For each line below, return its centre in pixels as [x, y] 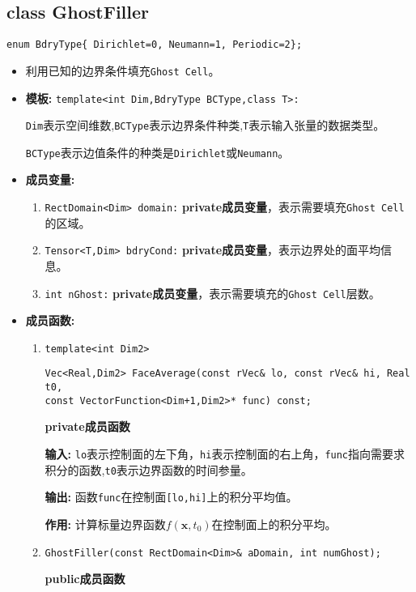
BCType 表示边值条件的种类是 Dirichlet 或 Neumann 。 [157, 152]
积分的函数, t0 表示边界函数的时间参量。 [149, 469]
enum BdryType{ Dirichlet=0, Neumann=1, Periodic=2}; [155, 45]
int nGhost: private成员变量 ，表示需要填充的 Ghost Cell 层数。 [212, 293]
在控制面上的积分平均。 [274, 524]
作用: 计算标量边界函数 [105, 524]
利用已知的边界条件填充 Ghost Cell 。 [123, 70]
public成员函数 [85, 579]
